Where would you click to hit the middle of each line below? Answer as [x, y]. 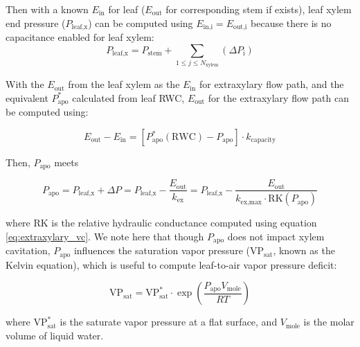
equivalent [27, 97]
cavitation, [28, 250]
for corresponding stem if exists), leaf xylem [259, 9]
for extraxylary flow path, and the [271, 84]
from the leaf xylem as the [124, 84]
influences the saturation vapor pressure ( [162, 250]
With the [25, 84]
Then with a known [47, 9]
